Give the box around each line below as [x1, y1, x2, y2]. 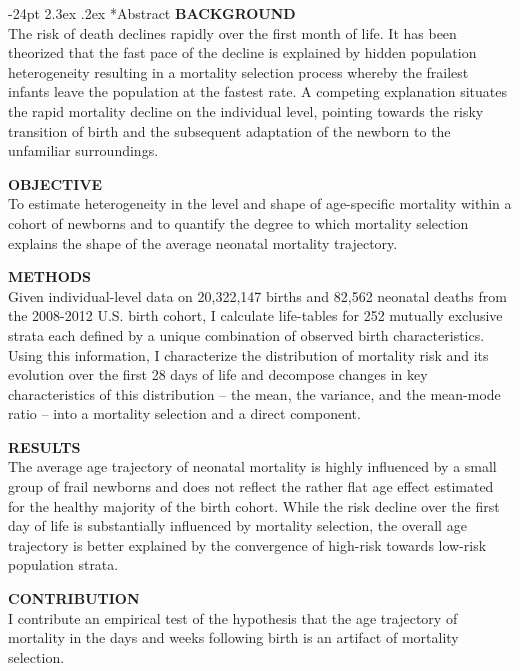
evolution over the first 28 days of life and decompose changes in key [8, 364, 428, 385]
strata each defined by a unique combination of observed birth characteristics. [8, 324, 485, 345]
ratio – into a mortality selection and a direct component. [8, 403, 361, 424]
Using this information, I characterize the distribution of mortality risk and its [8, 344, 489, 365]
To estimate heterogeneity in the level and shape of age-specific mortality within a [8, 193, 512, 214]
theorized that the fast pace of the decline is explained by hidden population [8, 42, 477, 63]
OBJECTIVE [8, 173, 103, 194]
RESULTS [8, 436, 81, 457]
